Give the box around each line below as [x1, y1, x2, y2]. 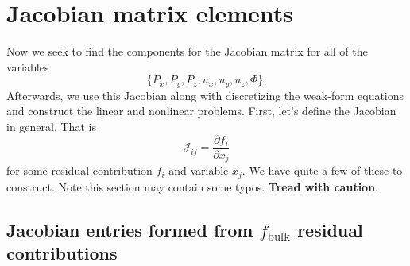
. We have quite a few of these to [242, 162, 403, 179]
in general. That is [6, 118, 96, 134]
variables [6, 58, 49, 75]
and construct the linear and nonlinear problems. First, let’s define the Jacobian [6, 102, 396, 119]
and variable [168, 162, 229, 179]
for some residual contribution [6, 162, 153, 179]
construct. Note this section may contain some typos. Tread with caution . [6, 178, 379, 195]
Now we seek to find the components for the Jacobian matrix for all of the [6, 43, 368, 60]
